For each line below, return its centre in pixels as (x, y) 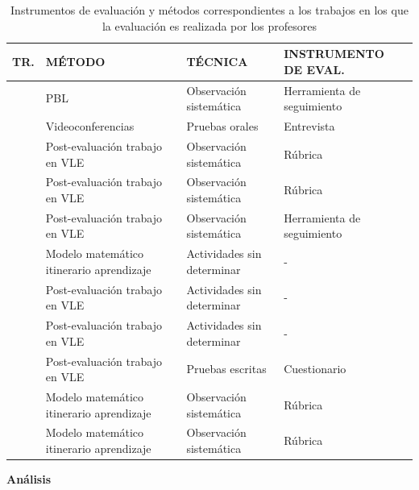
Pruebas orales (222, 126)
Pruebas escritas (226, 369)
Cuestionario (315, 369)
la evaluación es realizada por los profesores (209, 25)
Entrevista (309, 126)
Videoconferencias (90, 126)
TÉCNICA (217, 61)
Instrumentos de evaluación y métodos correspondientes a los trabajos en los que (209, 10)
